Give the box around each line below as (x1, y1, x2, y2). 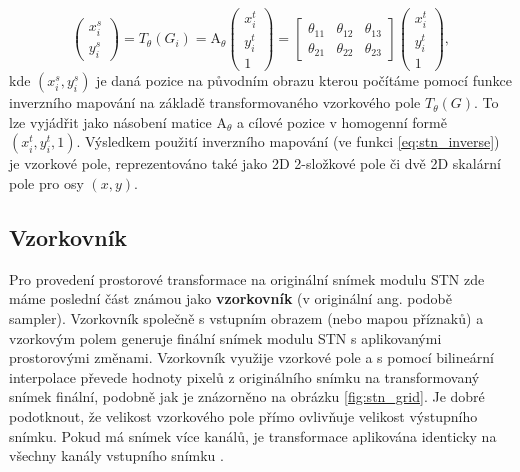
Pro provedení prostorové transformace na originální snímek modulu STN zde (9, 268, 485, 289)
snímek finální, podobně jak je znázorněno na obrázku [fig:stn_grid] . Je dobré (9, 386, 485, 407)
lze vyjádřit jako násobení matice (9, 111, 212, 132)
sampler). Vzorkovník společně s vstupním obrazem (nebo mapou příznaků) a (9, 308, 484, 329)
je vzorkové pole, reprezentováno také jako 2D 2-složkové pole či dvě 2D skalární (9, 153, 501, 174)
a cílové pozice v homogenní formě (236, 111, 447, 132)
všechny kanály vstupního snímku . (9, 445, 224, 466)
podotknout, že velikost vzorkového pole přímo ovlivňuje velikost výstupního (9, 406, 478, 427)
